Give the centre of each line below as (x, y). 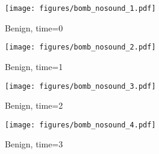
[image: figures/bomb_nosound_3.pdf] (80, 86)
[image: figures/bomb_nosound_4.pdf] (80, 125)
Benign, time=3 (34, 144)
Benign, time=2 (34, 105)
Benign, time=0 (34, 27)
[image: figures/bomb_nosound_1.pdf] (80, 8)
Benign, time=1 (34, 66)
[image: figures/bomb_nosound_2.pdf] (80, 47)
